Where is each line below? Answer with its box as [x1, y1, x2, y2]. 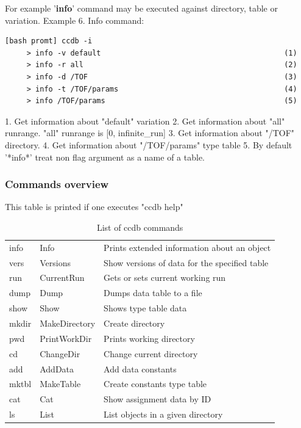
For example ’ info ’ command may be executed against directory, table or [5, 2, 278, 14]
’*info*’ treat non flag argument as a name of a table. [5, 150, 205, 163]
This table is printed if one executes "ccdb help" [5, 200, 183, 213]
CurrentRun [40, 271, 85, 284]
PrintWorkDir [40, 332, 92, 344]
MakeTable [40, 377, 81, 390]
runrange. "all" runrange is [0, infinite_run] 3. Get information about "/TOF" [5, 126, 295, 139]
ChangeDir [40, 347, 80, 360]
